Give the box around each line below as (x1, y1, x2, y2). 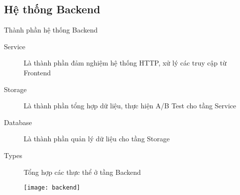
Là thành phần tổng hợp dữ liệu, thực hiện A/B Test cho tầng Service (24, 100, 237, 111)
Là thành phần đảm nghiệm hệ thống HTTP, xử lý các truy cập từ (24, 58, 227, 68)
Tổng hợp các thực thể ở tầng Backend (24, 166, 141, 177)
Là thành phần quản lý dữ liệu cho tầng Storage (24, 133, 170, 144)
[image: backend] (24, 184, 80, 192)
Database (4, 117, 32, 127)
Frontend (24, 67, 51, 77)
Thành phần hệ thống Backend (4, 25, 98, 35)
